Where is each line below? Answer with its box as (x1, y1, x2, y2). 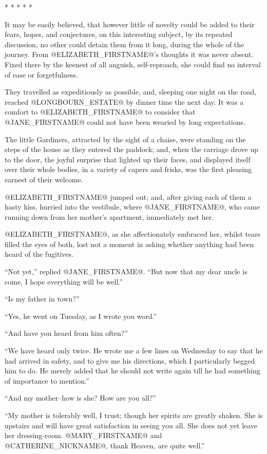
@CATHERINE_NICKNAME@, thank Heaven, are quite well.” (5, 440, 205, 450)
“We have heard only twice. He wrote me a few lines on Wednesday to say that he (5, 345, 263, 356)
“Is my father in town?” (5, 293, 80, 304)
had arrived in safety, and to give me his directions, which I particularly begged (5, 355, 255, 366)
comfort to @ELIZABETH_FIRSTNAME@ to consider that (5, 106, 196, 117)
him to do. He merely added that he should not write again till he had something (5, 365, 261, 376)
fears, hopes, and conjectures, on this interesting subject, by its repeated (5, 29, 233, 40)
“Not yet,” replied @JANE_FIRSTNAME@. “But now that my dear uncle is (5, 266, 247, 277)
